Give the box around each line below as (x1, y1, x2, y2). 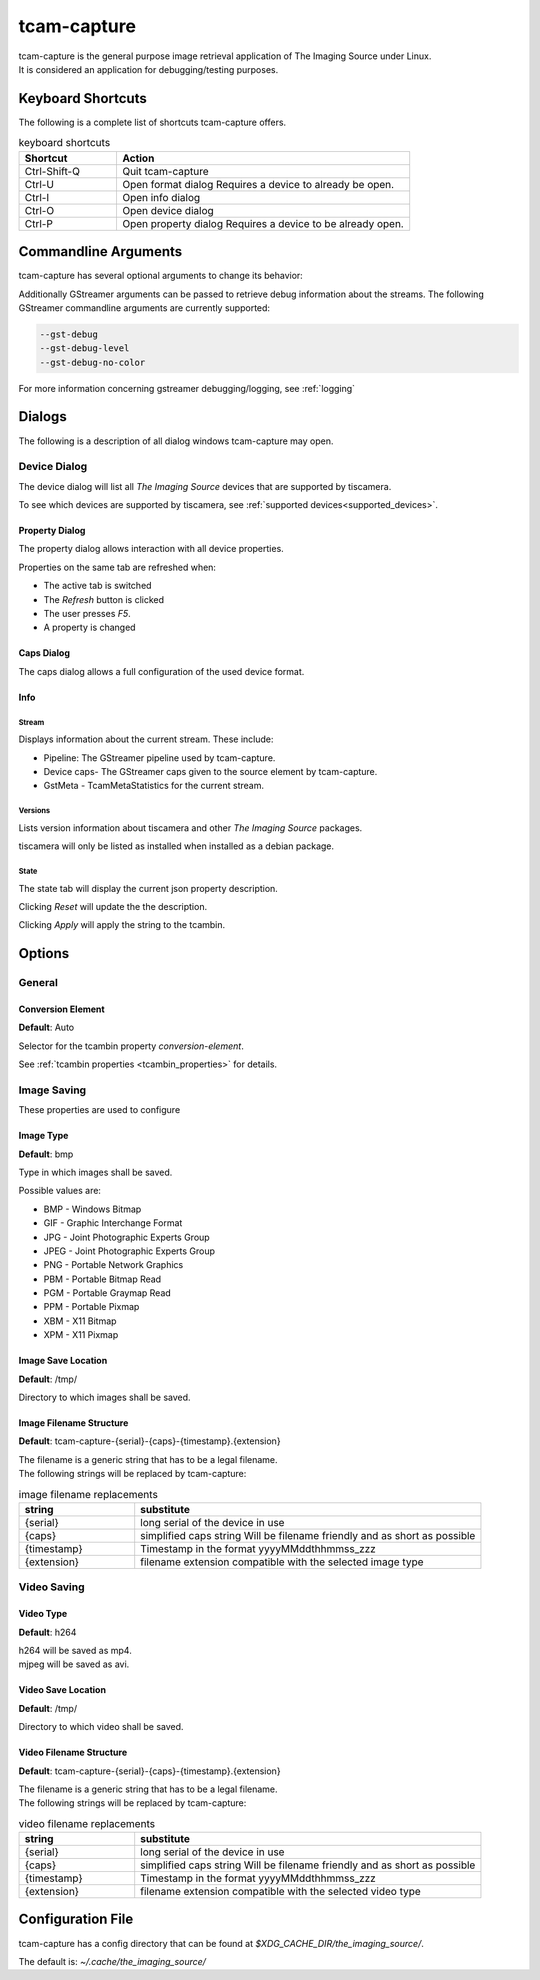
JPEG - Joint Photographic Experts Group (43, 1245, 215, 1257)
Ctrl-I (24, 190, 50, 204)
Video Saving (18, 1580, 85, 1594)
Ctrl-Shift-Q (24, 164, 80, 178)
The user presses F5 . (43, 608, 132, 620)
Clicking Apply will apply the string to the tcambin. (18, 919, 226, 931)
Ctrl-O (24, 203, 55, 217)
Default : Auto (18, 1021, 75, 1034)
